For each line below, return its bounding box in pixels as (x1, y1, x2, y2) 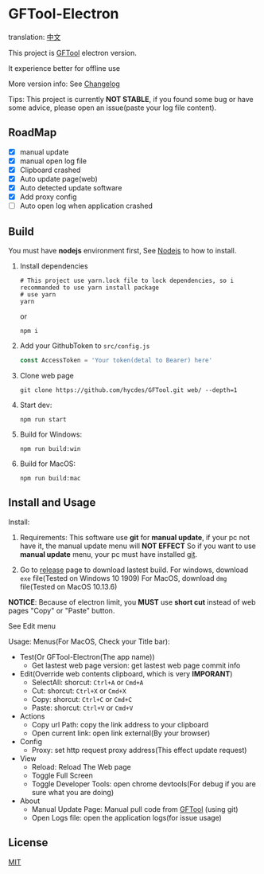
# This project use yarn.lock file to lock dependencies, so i (19, 276, 235, 284)
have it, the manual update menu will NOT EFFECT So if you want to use (19, 541, 257, 551)
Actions (19, 711, 45, 721)
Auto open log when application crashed (19, 201, 153, 211)
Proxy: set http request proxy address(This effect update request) (31, 745, 247, 754)
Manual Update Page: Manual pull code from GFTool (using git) (31, 804, 239, 813)
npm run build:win (19, 445, 81, 453)
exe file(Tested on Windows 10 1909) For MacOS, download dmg (19, 573, 227, 582)
